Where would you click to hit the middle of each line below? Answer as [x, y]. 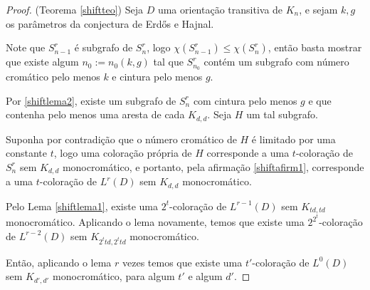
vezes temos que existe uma [183, 262]
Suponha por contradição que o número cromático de [121, 139]
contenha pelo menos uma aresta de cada [95, 114]
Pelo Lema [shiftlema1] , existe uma [82, 206]
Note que [26, 47]
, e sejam [318, 9]
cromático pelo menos [53, 77]
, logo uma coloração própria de [123, 153]
